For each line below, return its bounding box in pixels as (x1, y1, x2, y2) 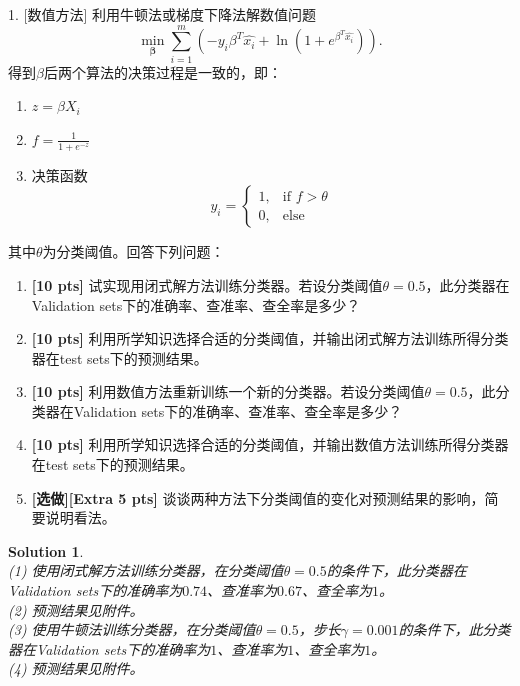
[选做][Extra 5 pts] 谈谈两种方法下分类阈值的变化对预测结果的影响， (31, 487, 485, 508)
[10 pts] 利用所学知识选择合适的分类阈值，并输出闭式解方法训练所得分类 (31, 328, 509, 349)
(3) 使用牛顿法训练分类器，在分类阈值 (8, 619, 256, 640)
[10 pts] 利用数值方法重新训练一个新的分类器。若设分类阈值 (31, 381, 425, 402)
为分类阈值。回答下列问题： (42, 241, 225, 262)
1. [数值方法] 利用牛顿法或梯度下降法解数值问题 (8, 4, 316, 24)
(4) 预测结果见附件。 (8, 658, 144, 679)
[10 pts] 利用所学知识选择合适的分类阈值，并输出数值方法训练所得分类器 (31, 434, 509, 455)
